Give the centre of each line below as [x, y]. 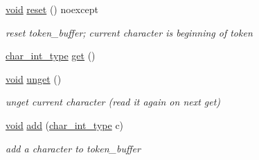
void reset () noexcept [52, 9]
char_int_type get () [51, 56]
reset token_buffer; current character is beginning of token [129, 32]
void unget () [34, 78]
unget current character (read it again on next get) [113, 102]
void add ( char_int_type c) [65, 124]
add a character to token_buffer [73, 148]
